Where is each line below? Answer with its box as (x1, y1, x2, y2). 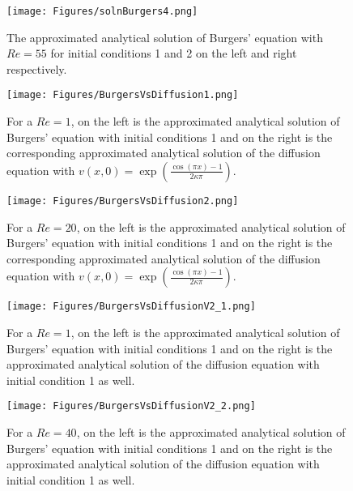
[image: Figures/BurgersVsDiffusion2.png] (6, 194, 239, 207)
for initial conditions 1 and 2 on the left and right (50, 45, 297, 62)
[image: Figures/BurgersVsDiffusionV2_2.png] (6, 400, 256, 412)
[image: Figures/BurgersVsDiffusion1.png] (6, 89, 239, 101)
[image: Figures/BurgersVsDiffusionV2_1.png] (6, 301, 256, 313)
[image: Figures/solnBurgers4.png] (6, 6, 198, 17)
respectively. (6, 60, 67, 77)
